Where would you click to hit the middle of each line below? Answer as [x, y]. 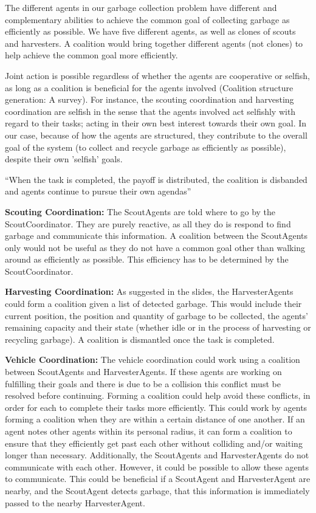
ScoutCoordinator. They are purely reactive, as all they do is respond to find [148, 223]
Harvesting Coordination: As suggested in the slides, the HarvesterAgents [149, 291]
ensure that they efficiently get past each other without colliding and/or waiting [154, 443]
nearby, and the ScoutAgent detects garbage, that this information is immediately [157, 490]
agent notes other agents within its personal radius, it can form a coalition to [149, 431]
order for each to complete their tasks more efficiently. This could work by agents [156, 407]
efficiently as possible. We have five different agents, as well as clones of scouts [150, 31]
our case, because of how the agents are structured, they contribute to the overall [156, 135]
